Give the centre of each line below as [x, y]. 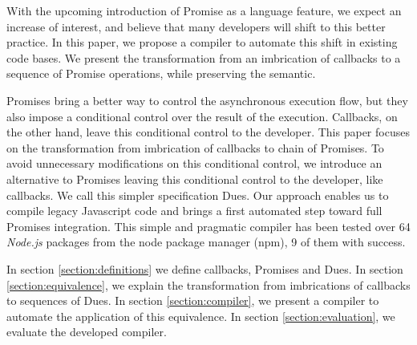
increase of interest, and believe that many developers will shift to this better [196, 26]
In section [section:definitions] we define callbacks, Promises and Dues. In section [205, 268]
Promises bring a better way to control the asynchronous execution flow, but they [207, 100]
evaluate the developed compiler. [87, 332]
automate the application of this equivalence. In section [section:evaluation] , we [201, 316]
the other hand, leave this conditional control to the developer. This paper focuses [208, 132]
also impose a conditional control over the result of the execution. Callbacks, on [202, 116]
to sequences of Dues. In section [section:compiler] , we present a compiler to [193, 300]
